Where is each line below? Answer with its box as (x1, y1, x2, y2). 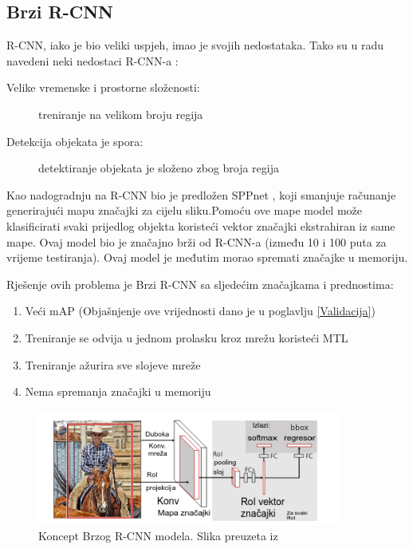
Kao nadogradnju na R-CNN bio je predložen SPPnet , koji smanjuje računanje (6, 186, 396, 203)
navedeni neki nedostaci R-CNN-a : (6, 52, 179, 69)
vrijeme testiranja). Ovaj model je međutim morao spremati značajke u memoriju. (6, 249, 408, 266)
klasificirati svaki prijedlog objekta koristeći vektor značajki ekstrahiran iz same (6, 217, 395, 234)
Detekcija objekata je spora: (6, 132, 144, 149)
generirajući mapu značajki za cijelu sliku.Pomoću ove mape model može (6, 202, 362, 219)
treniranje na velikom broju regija (38, 105, 203, 122)
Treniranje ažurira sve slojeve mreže (25, 356, 201, 373)
